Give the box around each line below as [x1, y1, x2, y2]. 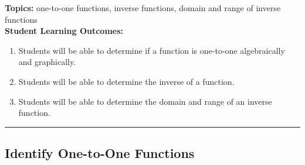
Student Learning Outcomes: [5, 25, 124, 37]
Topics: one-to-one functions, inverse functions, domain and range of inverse [5, 2, 281, 13]
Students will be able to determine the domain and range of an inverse [18, 95, 272, 107]
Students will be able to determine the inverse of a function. [18, 75, 235, 87]
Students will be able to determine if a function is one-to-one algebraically [18, 44, 285, 56]
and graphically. [18, 56, 76, 68]
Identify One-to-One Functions [5, 144, 195, 162]
